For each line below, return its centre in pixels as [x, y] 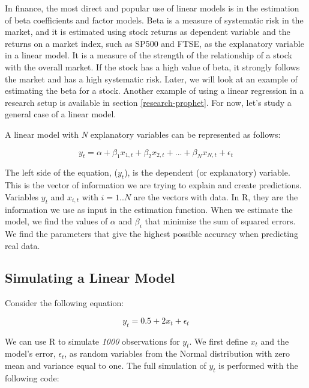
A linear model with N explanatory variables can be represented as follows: [143, 134]
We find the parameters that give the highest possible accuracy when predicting [151, 233]
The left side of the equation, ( [61, 172]
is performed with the [258, 365]
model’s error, [30, 353]
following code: [32, 377]
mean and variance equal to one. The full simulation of [106, 365]
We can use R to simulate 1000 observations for [92, 341]
